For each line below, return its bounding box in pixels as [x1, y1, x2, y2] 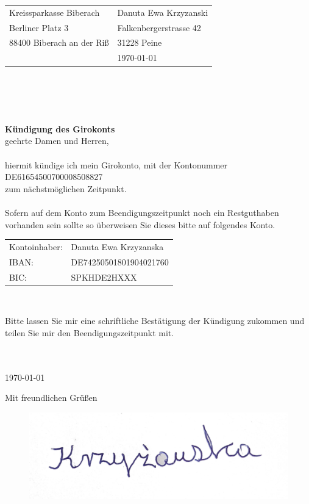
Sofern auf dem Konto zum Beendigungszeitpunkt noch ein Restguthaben [5, 206, 279, 218]
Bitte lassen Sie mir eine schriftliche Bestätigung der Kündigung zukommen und [5, 314, 305, 327]
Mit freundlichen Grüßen [5, 391, 98, 404]
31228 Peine [117, 36, 162, 49]
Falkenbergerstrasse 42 [117, 21, 201, 34]
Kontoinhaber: [9, 240, 63, 253]
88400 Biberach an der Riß [9, 36, 109, 49]
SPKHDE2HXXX [71, 270, 137, 283]
